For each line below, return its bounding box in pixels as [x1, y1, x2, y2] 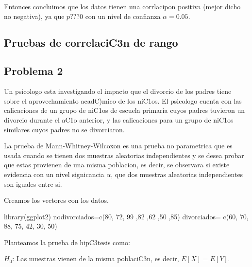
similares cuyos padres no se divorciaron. [4, 124, 125, 134]
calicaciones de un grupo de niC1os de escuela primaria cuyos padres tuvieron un [4, 105, 245, 115]
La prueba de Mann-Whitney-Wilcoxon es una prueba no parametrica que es [4, 141, 233, 151]
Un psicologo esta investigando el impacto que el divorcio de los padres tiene [4, 86, 232, 96]
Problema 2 [4, 63, 63, 78]
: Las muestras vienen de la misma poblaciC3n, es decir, [12, 253, 179, 264]
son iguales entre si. [4, 178, 62, 189]
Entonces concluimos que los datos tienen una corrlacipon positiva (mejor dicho [4, 1, 241, 11]
